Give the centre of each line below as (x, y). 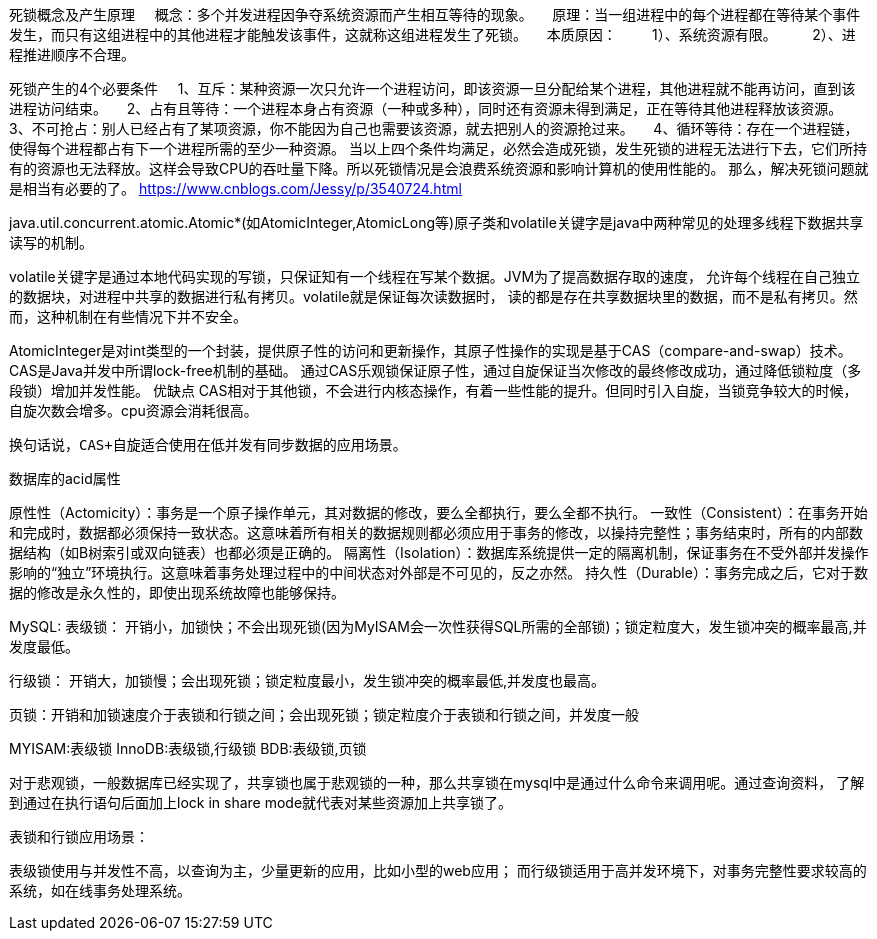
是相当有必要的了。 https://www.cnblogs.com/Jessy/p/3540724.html (235, 188)
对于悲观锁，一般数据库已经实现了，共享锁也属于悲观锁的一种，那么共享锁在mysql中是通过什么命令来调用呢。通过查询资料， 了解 (437, 782)
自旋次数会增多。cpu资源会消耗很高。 (133, 410)
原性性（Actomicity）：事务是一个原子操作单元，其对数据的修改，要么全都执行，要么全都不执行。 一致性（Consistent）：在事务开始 (438, 512)
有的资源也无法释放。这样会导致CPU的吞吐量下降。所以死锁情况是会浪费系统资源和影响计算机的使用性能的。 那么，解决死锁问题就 (439, 168)
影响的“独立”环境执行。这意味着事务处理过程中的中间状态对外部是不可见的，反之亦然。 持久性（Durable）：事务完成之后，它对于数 (438, 572)
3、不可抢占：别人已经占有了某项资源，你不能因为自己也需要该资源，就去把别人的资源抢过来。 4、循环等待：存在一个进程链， (434, 128)
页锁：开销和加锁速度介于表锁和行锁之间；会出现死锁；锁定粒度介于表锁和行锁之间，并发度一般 (324, 714)
